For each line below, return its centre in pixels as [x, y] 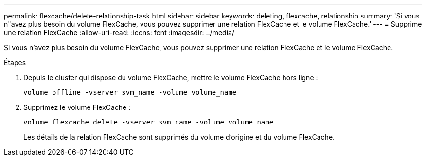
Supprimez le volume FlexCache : [77, 107]
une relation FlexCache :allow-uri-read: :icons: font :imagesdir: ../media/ [119, 32]
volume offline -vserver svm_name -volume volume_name [130, 92]
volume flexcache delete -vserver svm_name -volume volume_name [149, 122]
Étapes [15, 62]
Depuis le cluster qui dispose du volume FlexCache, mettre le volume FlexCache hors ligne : [171, 78]
